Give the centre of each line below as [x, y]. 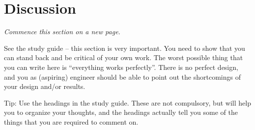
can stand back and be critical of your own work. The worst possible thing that [124, 57]
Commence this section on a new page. [62, 32]
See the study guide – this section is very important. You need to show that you [125, 48]
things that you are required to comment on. [71, 121]
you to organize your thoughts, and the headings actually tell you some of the [121, 112]
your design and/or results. [45, 86]
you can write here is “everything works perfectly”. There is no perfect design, [121, 67]
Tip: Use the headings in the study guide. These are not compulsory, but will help [127, 102]
